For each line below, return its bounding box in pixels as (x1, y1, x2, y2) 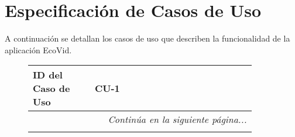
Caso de (33, 81, 70, 95)
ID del (33, 68, 63, 82)
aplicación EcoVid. (5, 43, 72, 56)
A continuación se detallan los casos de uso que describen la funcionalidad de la (5, 32, 290, 44)
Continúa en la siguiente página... (108, 112, 247, 126)
